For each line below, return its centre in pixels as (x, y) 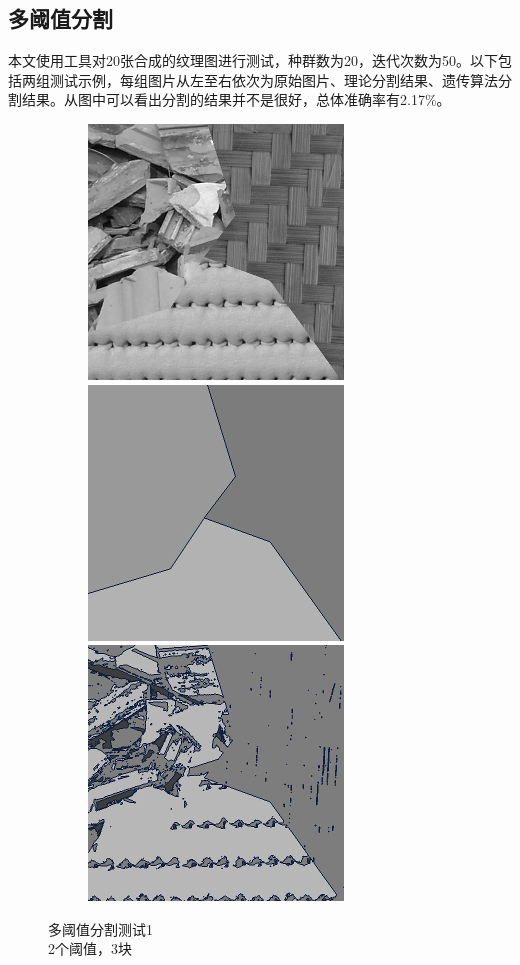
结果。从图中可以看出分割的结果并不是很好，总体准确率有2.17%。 (236, 99)
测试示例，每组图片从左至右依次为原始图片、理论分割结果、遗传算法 (273, 79)
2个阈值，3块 (90, 948)
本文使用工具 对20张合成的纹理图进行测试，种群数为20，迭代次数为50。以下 (253, 60)
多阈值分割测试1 (100, 928)
